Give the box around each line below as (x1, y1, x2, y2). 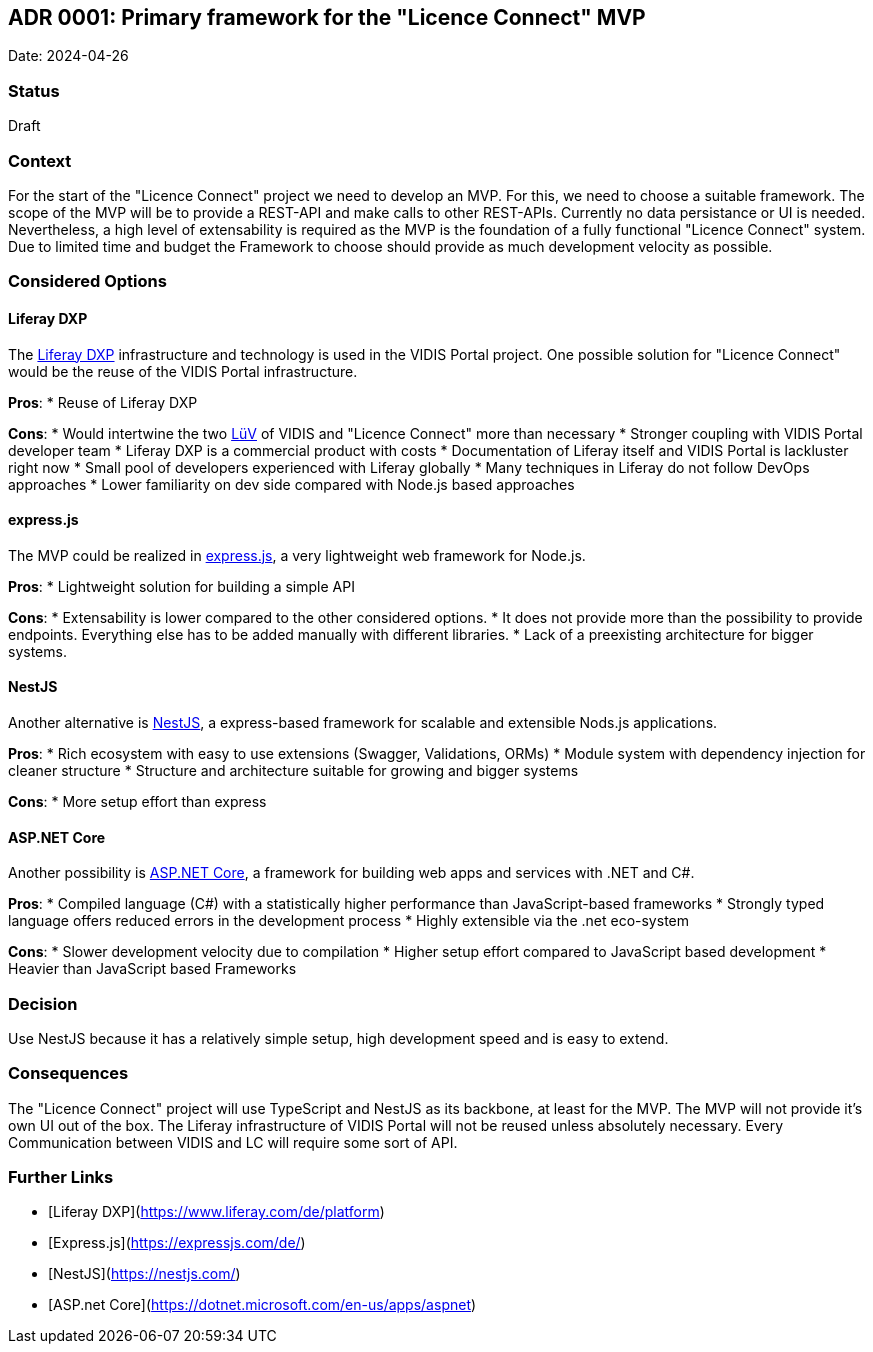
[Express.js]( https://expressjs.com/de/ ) (48, 1234, 306, 1252)
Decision (8, 993, 78, 1014)
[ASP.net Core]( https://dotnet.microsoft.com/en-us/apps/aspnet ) (48, 1296, 477, 1314)
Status (8, 80, 60, 101)
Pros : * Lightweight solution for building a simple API (8, 577, 355, 595)
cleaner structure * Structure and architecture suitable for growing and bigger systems (8, 761, 579, 779)
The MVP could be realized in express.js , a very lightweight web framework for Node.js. (8, 546, 586, 564)
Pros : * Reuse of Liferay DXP (8, 393, 198, 411)
